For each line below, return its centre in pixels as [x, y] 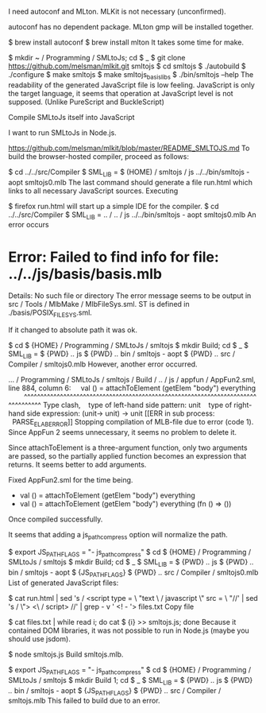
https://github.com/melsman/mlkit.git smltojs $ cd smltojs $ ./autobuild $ [127, 66]
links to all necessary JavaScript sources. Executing [93, 191]
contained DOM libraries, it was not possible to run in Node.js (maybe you [129, 630]
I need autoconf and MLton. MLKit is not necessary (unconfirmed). [117, 12]
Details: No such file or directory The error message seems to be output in [130, 296]
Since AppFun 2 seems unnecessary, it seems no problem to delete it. [122, 432]
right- [243, 405]
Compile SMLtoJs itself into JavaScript [71, 117]
